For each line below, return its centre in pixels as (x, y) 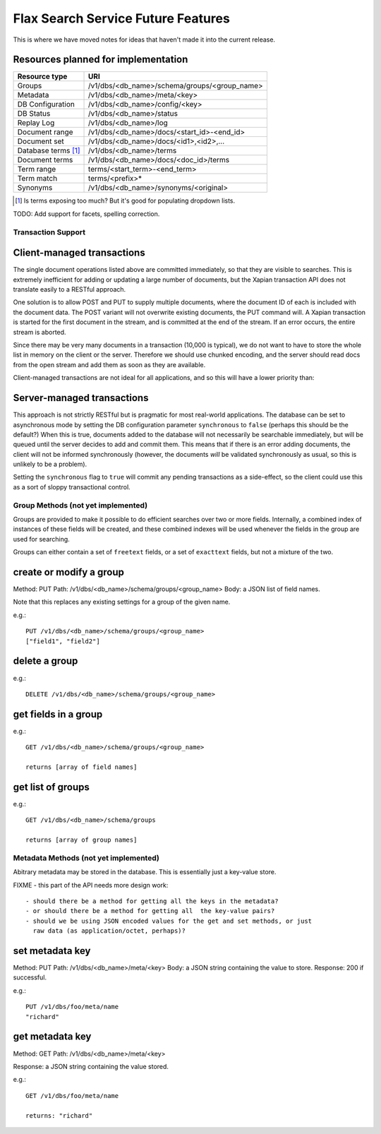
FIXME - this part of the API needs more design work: (91, 885)
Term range (37, 169)
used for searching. (41, 539)
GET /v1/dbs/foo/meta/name (72, 1096)
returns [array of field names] (81, 767)
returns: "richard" (59, 1115)
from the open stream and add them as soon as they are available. (109, 364)
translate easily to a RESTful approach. (69, 290)
